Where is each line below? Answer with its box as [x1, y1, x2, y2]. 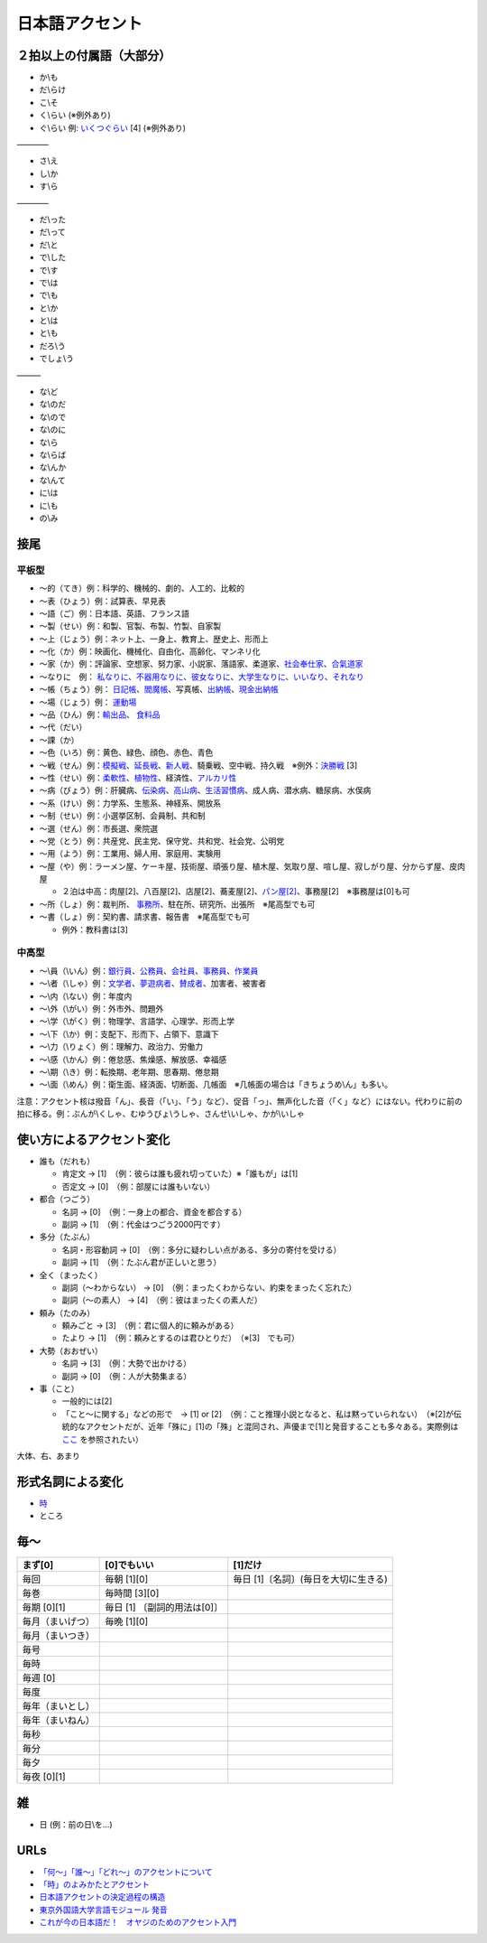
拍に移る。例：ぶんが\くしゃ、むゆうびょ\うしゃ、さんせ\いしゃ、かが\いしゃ [16, 1108, 306, 1119]
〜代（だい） [39, 722, 87, 733]
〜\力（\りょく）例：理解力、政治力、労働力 [39, 1042, 204, 1052]
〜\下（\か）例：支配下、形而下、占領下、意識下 [39, 1028, 220, 1039]
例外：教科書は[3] [61, 924, 128, 935]
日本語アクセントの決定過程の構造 [39, 1892, 166, 1902]
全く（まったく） [39, 1269, 103, 1280]
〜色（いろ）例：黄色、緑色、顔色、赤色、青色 [39, 747, 214, 758]
